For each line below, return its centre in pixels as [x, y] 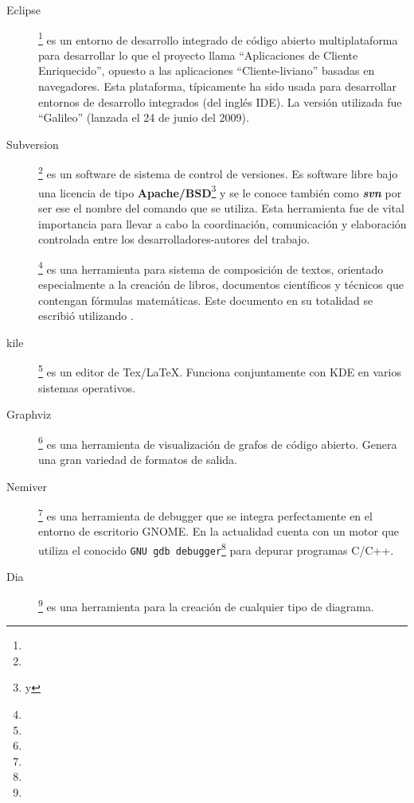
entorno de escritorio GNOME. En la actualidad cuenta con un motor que [219, 531]
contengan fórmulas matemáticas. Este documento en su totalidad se [206, 300]
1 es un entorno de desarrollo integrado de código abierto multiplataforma [218, 38]
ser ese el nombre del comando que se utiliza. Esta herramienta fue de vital [221, 207]
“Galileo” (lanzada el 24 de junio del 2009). [144, 117]
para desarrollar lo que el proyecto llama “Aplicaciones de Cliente [198, 55]
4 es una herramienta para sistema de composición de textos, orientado [211, 267]
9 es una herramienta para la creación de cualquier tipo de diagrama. [206, 605]
